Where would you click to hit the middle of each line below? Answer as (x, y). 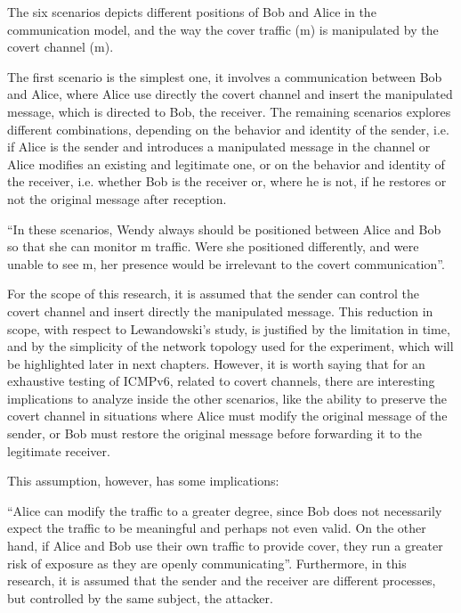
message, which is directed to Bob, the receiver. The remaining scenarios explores (229, 111)
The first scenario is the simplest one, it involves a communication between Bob (225, 76)
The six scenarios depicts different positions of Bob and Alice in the (192, 12)
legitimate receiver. (59, 450)
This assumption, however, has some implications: (143, 481)
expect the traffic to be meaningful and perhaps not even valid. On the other (217, 528)
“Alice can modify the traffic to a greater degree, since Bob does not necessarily (225, 510)
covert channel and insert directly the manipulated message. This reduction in (220, 311)
